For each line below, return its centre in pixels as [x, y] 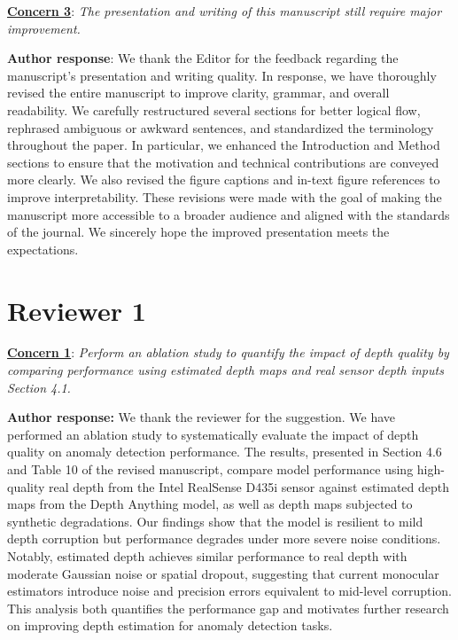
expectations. [43, 249]
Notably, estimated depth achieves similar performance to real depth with [207, 555]
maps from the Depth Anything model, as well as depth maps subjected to [210, 504]
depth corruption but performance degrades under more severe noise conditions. [224, 539]
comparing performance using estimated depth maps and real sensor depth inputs [225, 370]
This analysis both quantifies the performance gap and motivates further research [228, 608]
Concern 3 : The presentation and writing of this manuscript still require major [225, 11]
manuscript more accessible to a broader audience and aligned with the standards [229, 214]
